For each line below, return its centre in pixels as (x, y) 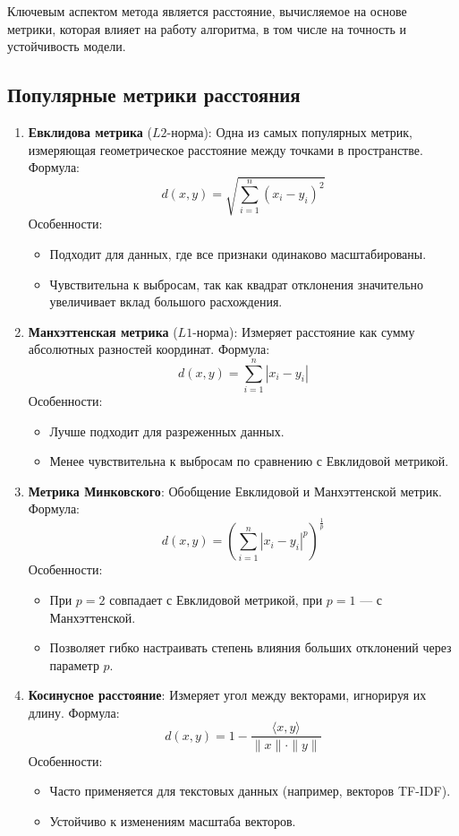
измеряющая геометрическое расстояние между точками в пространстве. (225, 149)
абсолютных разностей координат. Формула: (149, 349)
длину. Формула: (74, 712)
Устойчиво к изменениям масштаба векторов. (173, 820)
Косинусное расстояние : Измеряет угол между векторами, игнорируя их (227, 695)
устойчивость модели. (67, 46)
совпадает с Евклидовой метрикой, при (216, 599)
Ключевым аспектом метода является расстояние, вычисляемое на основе (207, 11)
